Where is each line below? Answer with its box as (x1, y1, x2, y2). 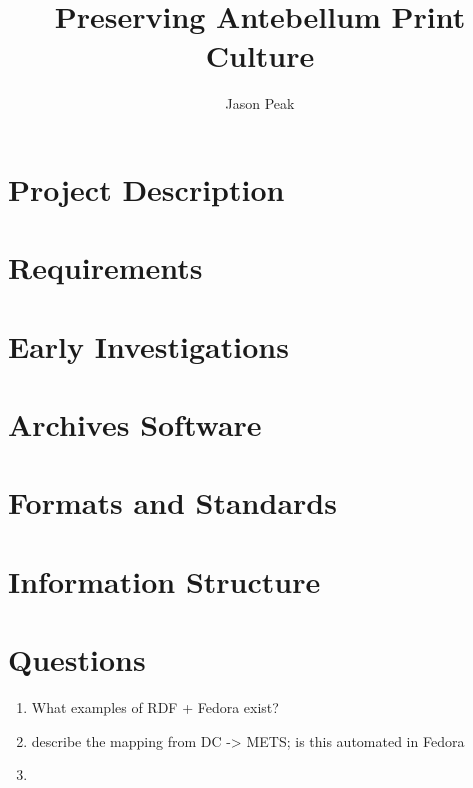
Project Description (8, 168, 285, 209)
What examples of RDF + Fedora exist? (31, 697, 279, 718)
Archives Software (8, 404, 262, 445)
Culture (205, 35, 315, 76)
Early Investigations (8, 325, 289, 366)
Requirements (8, 247, 203, 288)
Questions (8, 639, 146, 680)
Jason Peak (225, 93, 295, 114)
